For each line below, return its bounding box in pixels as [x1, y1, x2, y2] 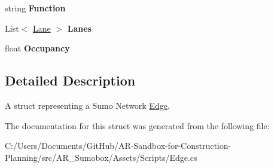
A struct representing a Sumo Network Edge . [5, 99, 170, 111]
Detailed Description [5, 71, 136, 90]
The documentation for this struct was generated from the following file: [5, 119, 270, 132]
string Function [5, 2, 66, 14]
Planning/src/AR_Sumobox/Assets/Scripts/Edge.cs [5, 151, 197, 163]
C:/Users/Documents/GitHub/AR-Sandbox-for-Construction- [5, 139, 232, 152]
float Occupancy [5, 42, 70, 54]
